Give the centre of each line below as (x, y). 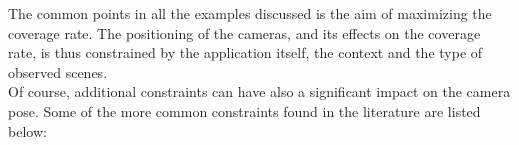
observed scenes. (58, 71)
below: (27, 130)
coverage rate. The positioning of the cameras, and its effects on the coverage (244, 32)
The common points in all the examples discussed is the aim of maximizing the (250, 13)
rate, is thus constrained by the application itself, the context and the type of (245, 52)
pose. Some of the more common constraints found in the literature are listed (244, 110)
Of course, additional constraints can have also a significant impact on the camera (259, 91)
